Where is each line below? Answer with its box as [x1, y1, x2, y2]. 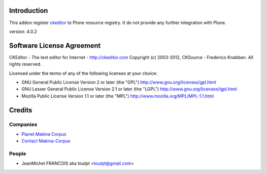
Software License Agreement [9, 41, 101, 50]
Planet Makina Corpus [21, 131, 66, 137]
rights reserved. [9, 61, 42, 67]
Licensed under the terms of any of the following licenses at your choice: [9, 70, 158, 76]
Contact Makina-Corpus [21, 138, 71, 144]
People [9, 150, 27, 157]
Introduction [9, 6, 48, 15]
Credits [9, 106, 33, 114]
